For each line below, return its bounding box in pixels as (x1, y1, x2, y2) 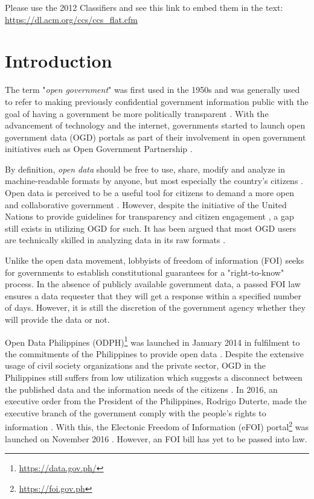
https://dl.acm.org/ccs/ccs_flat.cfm (5, 13, 138, 25)
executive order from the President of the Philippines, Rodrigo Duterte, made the (5, 395, 307, 407)
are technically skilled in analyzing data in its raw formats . (5, 234, 226, 246)
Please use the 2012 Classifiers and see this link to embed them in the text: (5, 1, 283, 13)
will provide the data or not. (5, 313, 110, 325)
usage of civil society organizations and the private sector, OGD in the (5, 359, 266, 372)
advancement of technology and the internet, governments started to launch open (5, 119, 306, 132)
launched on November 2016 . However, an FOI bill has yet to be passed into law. (5, 432, 307, 445)
